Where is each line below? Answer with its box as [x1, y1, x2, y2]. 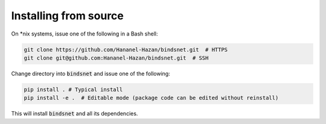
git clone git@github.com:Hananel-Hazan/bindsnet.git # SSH [24, 54, 209, 61]
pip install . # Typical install [24, 86, 123, 93]
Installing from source [11, 9, 124, 22]
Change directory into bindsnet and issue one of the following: [11, 70, 170, 77]
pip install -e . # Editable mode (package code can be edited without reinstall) [24, 95, 279, 102]
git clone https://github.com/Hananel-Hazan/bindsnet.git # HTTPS [24, 46, 228, 53]
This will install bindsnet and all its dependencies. [11, 110, 138, 117]
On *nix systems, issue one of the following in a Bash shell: [11, 30, 158, 37]
